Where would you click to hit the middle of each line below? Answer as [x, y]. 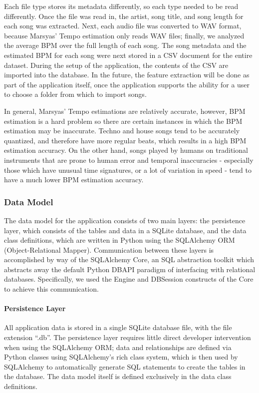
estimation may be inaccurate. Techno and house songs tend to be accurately [122, 131]
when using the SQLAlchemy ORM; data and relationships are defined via [118, 347]
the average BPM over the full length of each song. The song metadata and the [125, 45]
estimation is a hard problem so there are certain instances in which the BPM [123, 121]
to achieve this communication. [51, 289]
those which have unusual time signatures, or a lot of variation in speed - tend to [128, 170]
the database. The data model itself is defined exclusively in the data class [118, 376]
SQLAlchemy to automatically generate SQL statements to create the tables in [125, 366]
